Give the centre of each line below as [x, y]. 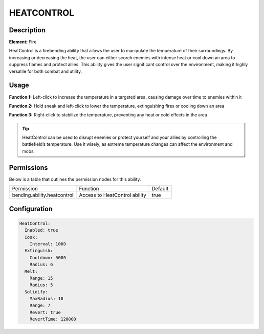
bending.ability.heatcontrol [43, 195]
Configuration [31, 209]
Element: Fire [23, 42]
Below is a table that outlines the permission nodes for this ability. [75, 179]
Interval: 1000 [48, 244]
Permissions [29, 167]
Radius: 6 [41, 265]
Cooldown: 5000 [48, 257]
